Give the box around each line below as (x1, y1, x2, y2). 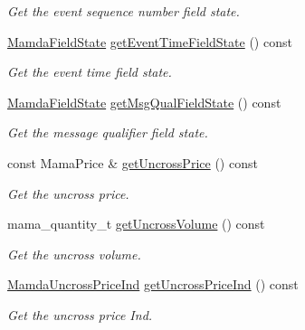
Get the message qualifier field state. (7, 123, 208, 142)
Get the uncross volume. (7, 244, 141, 263)
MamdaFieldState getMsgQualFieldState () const (7, 92, 281, 111)
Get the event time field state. (7, 62, 172, 81)
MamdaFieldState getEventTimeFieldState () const (7, 32, 292, 51)
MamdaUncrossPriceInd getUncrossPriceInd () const (7, 275, 299, 294)
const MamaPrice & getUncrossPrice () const (7, 153, 258, 172)
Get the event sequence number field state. (7, 2, 240, 20)
